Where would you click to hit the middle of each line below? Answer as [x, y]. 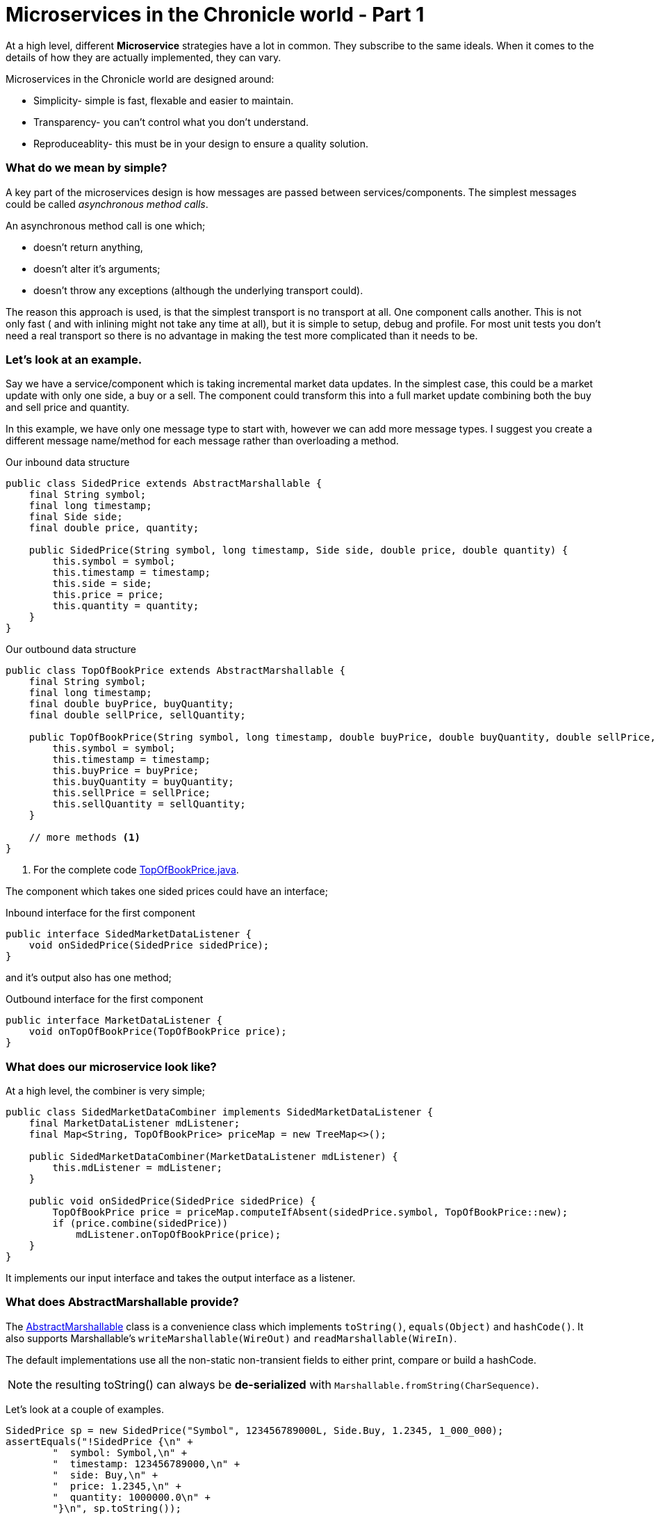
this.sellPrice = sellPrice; [132, 793]
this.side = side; [102, 584]
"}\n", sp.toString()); [117, 1508]
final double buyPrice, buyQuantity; [131, 704]
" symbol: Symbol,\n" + [120, 1452]
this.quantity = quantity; [126, 606]
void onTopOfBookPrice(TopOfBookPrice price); [158, 1032]
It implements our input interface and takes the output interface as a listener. [181, 1278]
